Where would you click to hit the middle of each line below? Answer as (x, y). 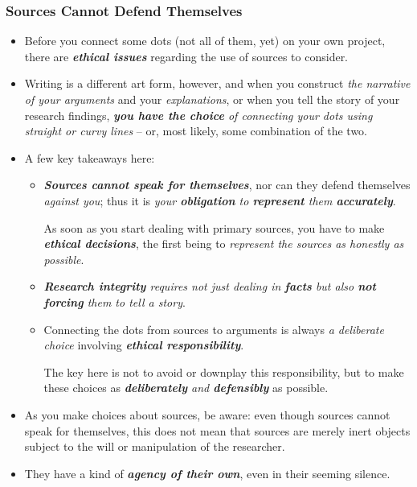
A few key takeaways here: (90, 157)
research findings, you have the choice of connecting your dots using (198, 115)
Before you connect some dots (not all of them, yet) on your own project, (205, 41)
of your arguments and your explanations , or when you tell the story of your (212, 99)
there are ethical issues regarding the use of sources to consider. (186, 56)
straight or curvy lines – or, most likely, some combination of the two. (196, 131)
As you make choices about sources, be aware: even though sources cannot (207, 414)
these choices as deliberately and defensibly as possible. (186, 388)
